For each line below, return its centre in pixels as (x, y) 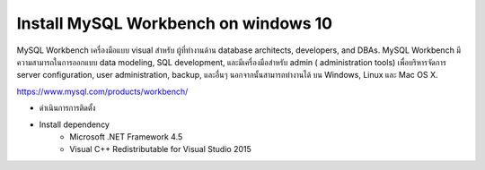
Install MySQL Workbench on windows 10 (174, 23)
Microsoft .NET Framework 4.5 (126, 136)
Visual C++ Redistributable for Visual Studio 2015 (160, 149)
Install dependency (74, 124)
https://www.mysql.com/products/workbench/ (102, 91)
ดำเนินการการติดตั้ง (67, 108)
